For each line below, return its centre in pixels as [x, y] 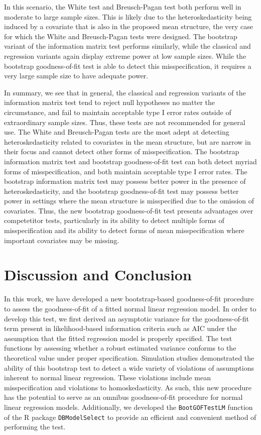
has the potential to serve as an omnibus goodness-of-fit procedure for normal [123, 397]
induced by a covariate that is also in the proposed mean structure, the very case [128, 26]
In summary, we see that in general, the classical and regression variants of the [125, 92]
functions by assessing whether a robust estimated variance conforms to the [120, 348]
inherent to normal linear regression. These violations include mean [107, 377]
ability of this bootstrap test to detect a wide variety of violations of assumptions [129, 367]
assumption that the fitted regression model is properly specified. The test [118, 338]
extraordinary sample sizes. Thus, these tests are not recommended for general [125, 122]
